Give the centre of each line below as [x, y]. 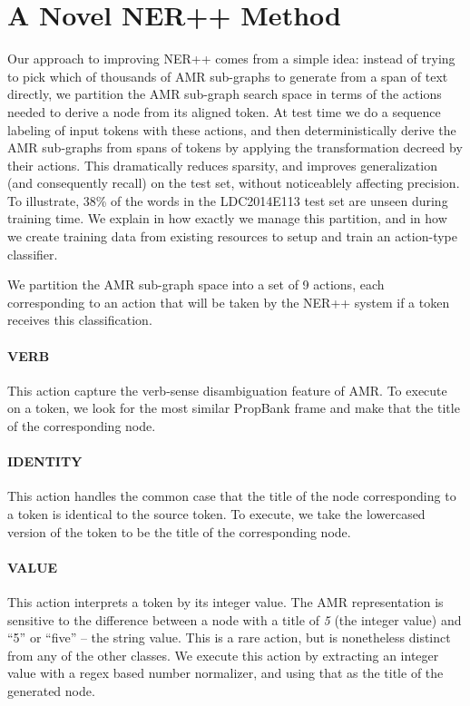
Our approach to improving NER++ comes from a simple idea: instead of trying [231, 59]
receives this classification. [80, 320]
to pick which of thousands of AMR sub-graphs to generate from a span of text [228, 76]
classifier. [33, 254]
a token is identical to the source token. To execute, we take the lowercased [216, 514]
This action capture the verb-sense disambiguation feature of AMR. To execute [227, 390]
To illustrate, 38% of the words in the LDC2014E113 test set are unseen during [228, 200]
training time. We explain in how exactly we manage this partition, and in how [227, 218]
